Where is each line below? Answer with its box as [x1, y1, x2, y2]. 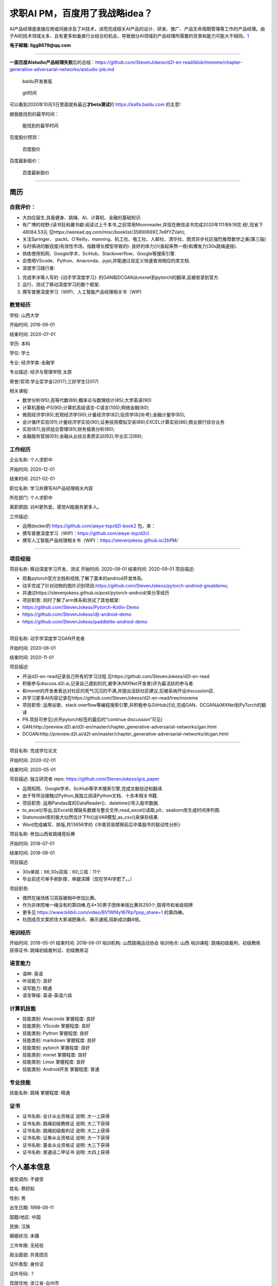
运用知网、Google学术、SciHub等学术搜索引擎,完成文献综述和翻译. [22, 785, 164, 792]
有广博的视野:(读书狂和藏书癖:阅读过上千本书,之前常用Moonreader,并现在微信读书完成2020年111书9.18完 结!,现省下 [22, 222, 264, 228]
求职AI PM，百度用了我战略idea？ [9, 8, 153, 19]
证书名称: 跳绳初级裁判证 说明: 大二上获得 [22, 1127, 110, 1134]
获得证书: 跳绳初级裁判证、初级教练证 [9, 947, 89, 953]
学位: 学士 [9, 350, 30, 356]
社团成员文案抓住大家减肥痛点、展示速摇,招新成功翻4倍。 [22, 916, 144, 923]
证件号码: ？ [9, 1271, 35, 1277]
